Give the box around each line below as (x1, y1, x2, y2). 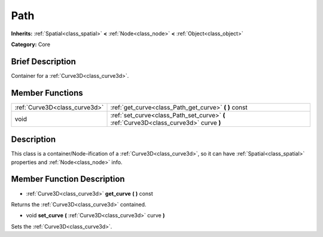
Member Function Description (11, 174, 125, 184)
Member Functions (11, 87, 83, 98)
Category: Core (11, 41, 51, 48)
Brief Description (11, 56, 76, 66)
